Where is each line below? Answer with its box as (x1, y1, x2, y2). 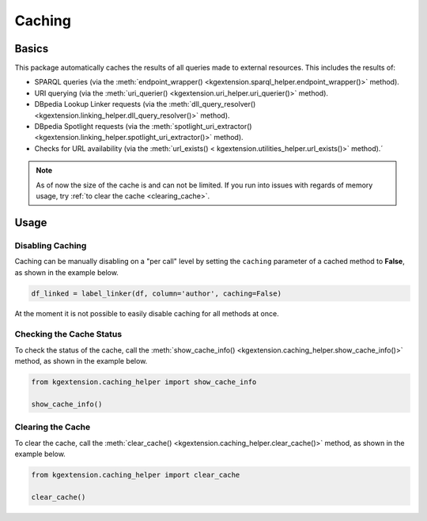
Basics (14, 42, 49, 55)
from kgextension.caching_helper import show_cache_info (31, 378, 257, 387)
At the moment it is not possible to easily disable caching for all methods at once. (14, 309, 280, 319)
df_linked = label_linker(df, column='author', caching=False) (31, 289, 282, 298)
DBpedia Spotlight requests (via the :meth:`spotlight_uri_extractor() (34, 122, 252, 131)
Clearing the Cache (14, 421, 91, 432)
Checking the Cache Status (14, 329, 123, 340)
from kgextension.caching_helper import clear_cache (31, 470, 240, 479)
